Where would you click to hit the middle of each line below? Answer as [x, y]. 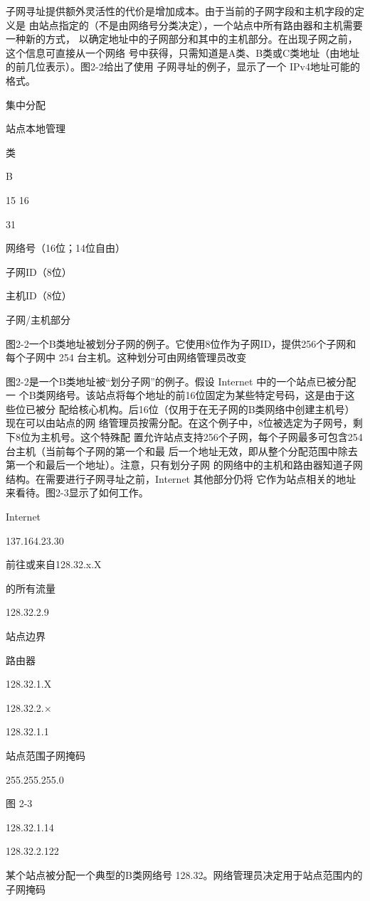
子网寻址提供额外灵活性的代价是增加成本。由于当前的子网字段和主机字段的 [180, 11]
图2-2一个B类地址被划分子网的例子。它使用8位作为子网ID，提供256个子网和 [181, 343]
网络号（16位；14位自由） [65, 248]
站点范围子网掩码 [46, 755]
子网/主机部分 [38, 319]
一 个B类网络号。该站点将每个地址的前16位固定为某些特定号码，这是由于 [175, 395]
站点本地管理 [36, 128]
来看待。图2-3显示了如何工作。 [77, 492]
